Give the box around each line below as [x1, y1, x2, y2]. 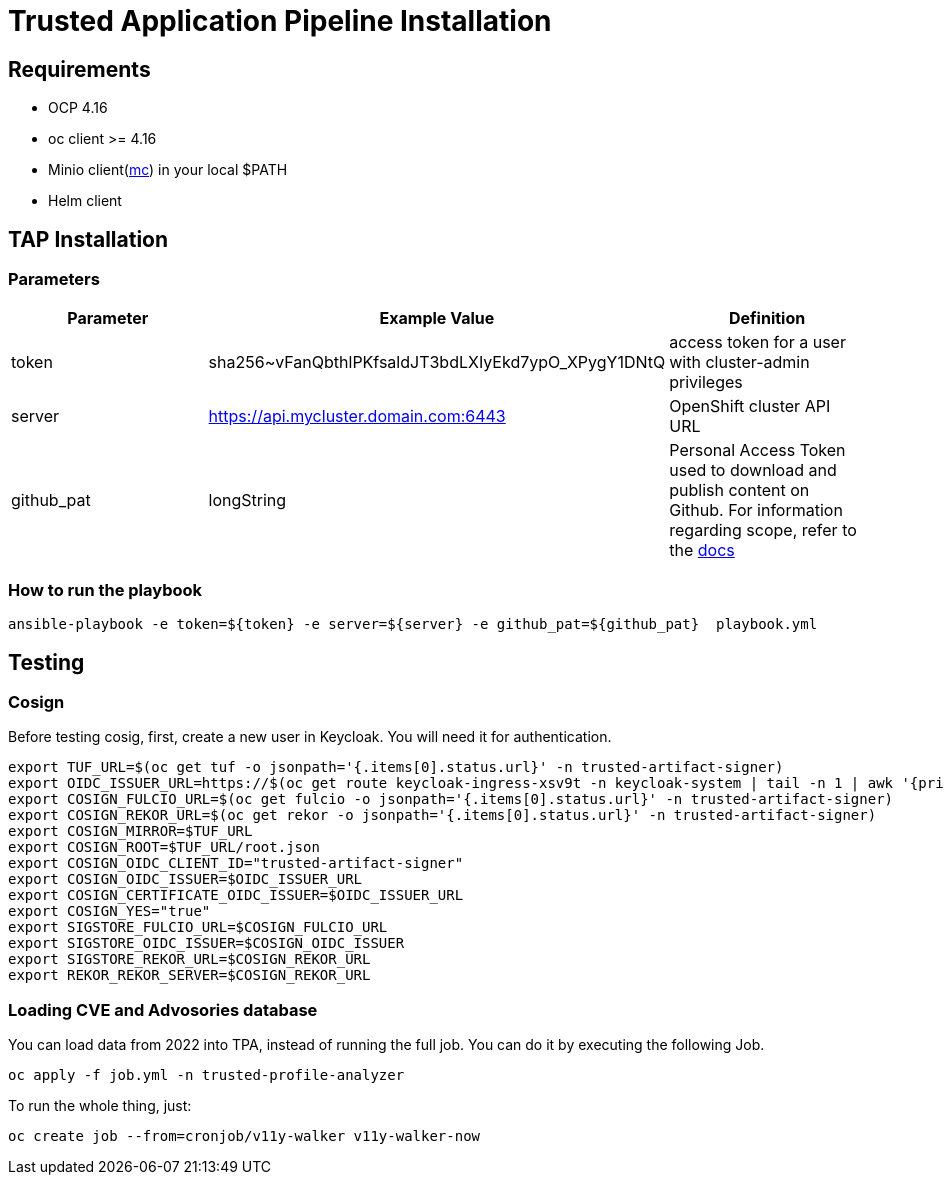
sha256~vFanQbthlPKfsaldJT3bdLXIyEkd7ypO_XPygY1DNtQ [208, 352, 666, 373]
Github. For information [669, 500, 843, 521]
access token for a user [669, 332, 846, 353]
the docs [669, 540, 735, 561]
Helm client [48, 192, 122, 210]
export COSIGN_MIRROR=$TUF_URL [8, 823, 253, 840]
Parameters [8, 269, 100, 290]
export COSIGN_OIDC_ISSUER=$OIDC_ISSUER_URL [8, 871, 363, 888]
